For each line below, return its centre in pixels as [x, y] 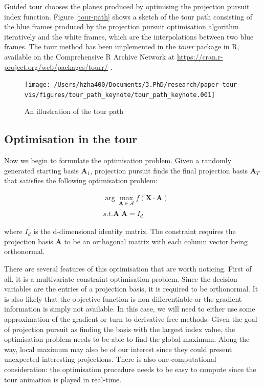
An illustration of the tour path [74, 111]
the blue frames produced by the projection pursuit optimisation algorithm [122, 26]
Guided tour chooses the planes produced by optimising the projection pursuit [127, 6]
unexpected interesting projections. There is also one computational [110, 359]
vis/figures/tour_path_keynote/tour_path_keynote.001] [120, 95]
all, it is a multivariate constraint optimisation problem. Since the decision [121, 278]
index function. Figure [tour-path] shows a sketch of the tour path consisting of [128, 16]
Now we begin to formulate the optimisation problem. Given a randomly [118, 160]
